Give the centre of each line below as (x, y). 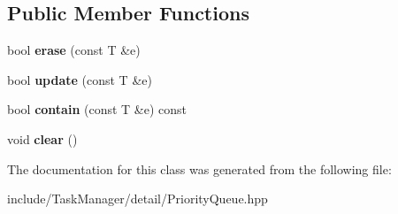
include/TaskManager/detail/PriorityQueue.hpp (138, 199)
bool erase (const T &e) (74, 50)
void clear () (42, 138)
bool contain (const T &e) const (97, 109)
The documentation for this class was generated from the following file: (199, 168)
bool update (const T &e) (80, 79)
